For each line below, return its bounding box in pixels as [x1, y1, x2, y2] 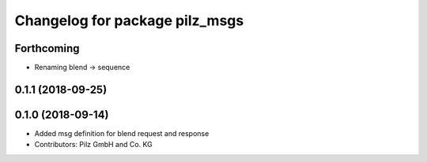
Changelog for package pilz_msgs [14, 12, 244, 29]
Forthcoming [14, 42, 80, 55]
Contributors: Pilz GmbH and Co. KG [34, 140, 153, 149]
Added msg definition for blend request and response [34, 128, 210, 138]
